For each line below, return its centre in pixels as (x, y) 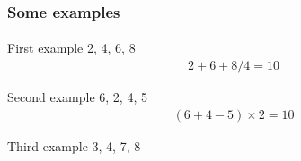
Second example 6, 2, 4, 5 (77, 97)
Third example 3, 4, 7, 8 (74, 145)
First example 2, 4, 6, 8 (71, 48)
